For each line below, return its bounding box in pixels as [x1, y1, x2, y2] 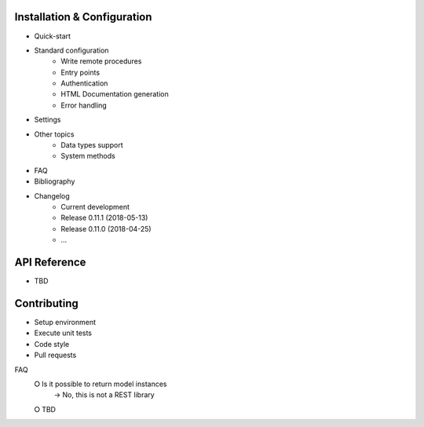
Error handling [60, 100, 108, 110]
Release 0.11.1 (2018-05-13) [60, 213, 148, 223]
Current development [60, 202, 130, 211]
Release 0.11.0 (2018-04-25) [60, 224, 152, 233]
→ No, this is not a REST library [53, 390, 155, 400]
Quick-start [34, 31, 71, 41]
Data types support [60, 141, 123, 150]
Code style [34, 339, 70, 349]
